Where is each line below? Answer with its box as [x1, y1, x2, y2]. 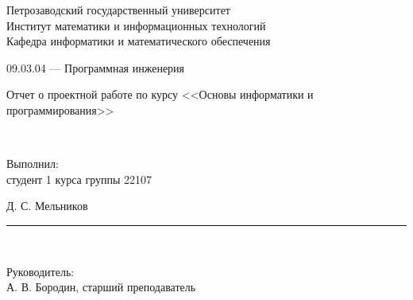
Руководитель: [6, 263, 75, 279]
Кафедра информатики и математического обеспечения [6, 33, 271, 49]
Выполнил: [6, 155, 59, 172]
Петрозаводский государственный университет [6, 2, 230, 18]
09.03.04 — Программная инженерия [6, 59, 185, 76]
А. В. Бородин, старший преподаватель [6, 279, 196, 295]
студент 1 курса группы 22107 [6, 170, 152, 187]
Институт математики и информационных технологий [6, 17, 266, 33]
